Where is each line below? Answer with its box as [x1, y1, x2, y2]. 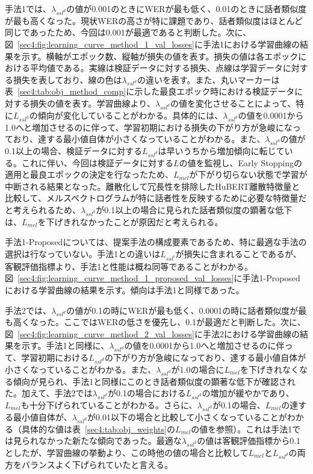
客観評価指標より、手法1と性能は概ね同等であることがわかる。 [5, 260, 253, 272]
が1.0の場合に [171, 363, 225, 375]
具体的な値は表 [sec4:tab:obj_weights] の [21, 422, 175, 435]
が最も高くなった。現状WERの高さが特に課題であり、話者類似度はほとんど [5, 14, 303, 27]
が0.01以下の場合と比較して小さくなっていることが [87, 410, 287, 423]
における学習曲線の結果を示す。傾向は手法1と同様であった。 [5, 283, 244, 296]
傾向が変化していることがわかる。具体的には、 [37, 108, 223, 121]
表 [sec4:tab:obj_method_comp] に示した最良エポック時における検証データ [5, 85, 295, 98]
